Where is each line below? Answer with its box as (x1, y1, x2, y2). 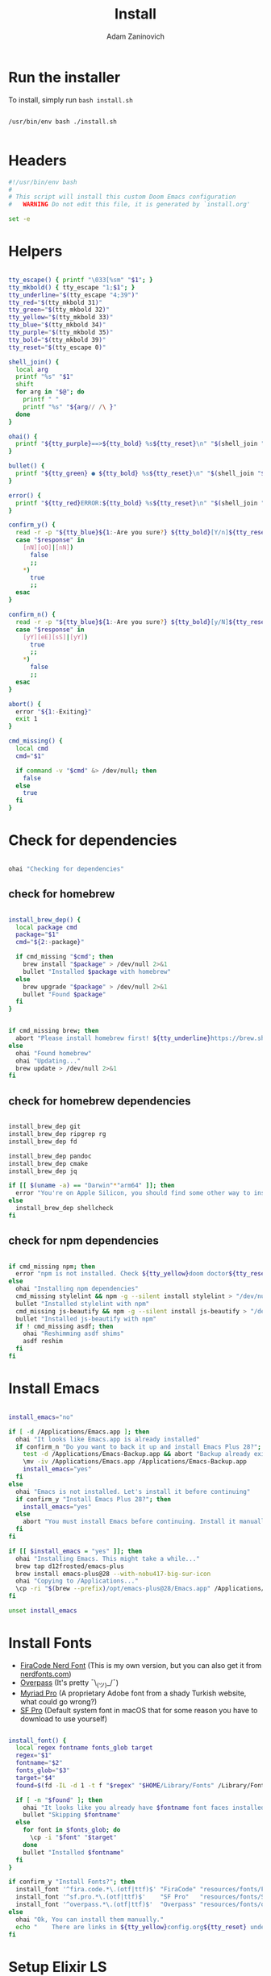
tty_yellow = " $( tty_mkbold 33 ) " (8, 314, 114, 322)
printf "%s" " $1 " (15, 372, 74, 381)
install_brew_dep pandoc (8, 1152, 92, 1160)
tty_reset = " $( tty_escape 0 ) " (8, 343, 106, 352)
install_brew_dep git (8, 1122, 81, 1131)
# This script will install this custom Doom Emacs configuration (8, 193, 236, 202)
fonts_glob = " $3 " (15, 1766, 70, 1774)
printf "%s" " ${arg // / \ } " (23, 402, 117, 411)
